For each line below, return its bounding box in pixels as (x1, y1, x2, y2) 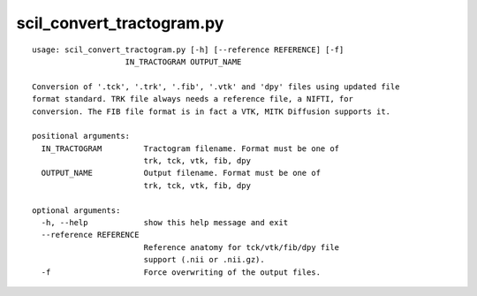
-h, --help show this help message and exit (41, 217, 289, 228)
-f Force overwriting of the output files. (41, 267, 322, 277)
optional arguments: (32, 205, 121, 216)
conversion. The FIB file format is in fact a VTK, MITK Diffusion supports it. (32, 106, 391, 117)
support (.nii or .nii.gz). (143, 254, 265, 265)
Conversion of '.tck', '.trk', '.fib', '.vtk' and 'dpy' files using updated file (32, 81, 400, 92)
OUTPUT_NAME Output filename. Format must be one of (41, 168, 322, 178)
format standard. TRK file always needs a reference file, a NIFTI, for (32, 94, 353, 104)
